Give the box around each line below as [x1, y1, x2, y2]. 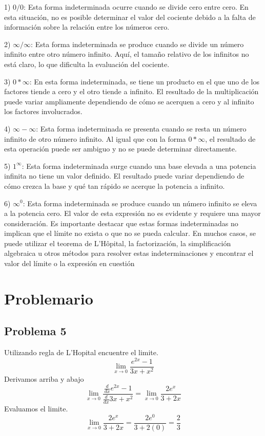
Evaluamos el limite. [4, 403, 68, 414]
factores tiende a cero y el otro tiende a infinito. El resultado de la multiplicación [4, 86, 259, 97]
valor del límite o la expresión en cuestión [4, 258, 135, 269]
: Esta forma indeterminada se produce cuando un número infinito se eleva [23, 198, 257, 208]
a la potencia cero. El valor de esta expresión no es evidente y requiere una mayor [4, 208, 261, 219]
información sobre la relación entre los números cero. [4, 21, 170, 32]
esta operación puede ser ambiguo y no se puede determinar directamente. [4, 143, 237, 154]
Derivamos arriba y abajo [4, 373, 84, 384]
